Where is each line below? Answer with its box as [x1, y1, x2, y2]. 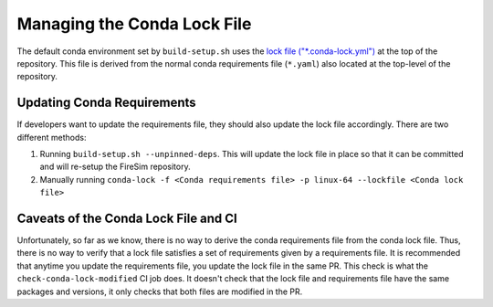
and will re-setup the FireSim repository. [39, 161, 191, 173]
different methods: [16, 132, 87, 143]
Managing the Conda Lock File [16, 14, 252, 34]
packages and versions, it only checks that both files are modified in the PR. [16, 286, 303, 297]
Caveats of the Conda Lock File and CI [16, 211, 237, 226]
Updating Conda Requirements [16, 95, 196, 111]
